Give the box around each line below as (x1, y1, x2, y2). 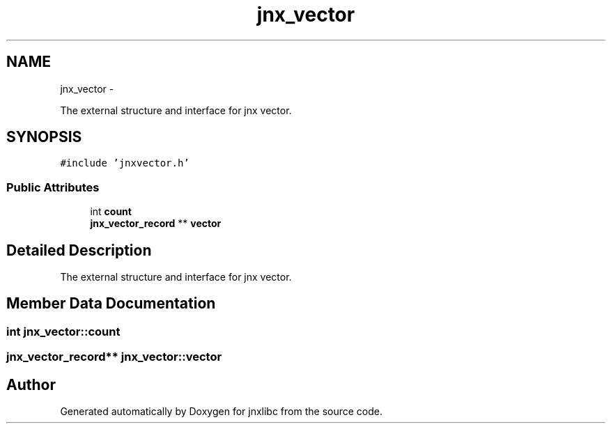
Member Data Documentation (6, 295, 216, 313)
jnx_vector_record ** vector (90, 217, 222, 230)
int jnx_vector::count (6, 324, 121, 338)
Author (6, 375, 56, 393)
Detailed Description (6, 241, 152, 259)
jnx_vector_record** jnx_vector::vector (6, 350, 222, 364)
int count (90, 205, 132, 218)
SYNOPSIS (6, 128, 82, 146)
